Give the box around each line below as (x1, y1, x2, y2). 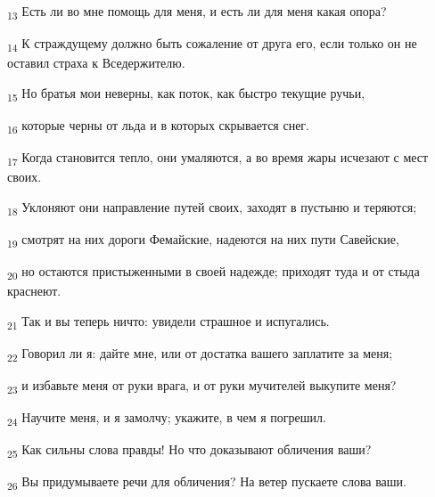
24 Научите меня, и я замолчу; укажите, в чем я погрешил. (7, 408, 326, 428)
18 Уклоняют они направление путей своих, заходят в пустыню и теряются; (7, 197, 417, 218)
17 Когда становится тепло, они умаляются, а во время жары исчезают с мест (7, 148, 429, 168)
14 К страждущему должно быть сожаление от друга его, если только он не (7, 34, 417, 54)
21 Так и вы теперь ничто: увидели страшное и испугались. (7, 311, 330, 332)
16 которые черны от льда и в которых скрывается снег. (7, 115, 310, 136)
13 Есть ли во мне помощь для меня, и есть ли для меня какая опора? (7, 2, 387, 22)
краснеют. (7, 281, 62, 300)
